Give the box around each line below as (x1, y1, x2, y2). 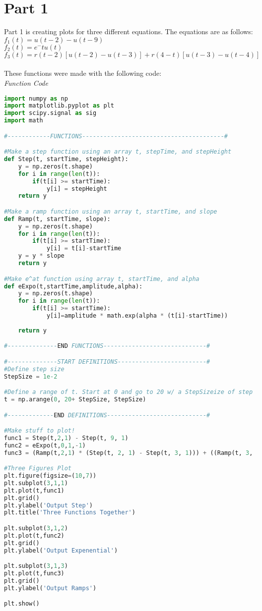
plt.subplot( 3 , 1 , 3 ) (4, 562, 68, 570)
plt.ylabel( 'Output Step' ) (4, 501, 93, 509)
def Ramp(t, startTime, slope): (4, 215, 111, 222)
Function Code (4, 77, 48, 88)
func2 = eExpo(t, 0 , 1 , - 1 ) (4, 442, 86, 449)
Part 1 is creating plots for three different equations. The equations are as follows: (4, 26, 253, 37)
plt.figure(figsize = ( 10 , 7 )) (4, 472, 97, 480)
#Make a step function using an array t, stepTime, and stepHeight (4, 148, 232, 156)
